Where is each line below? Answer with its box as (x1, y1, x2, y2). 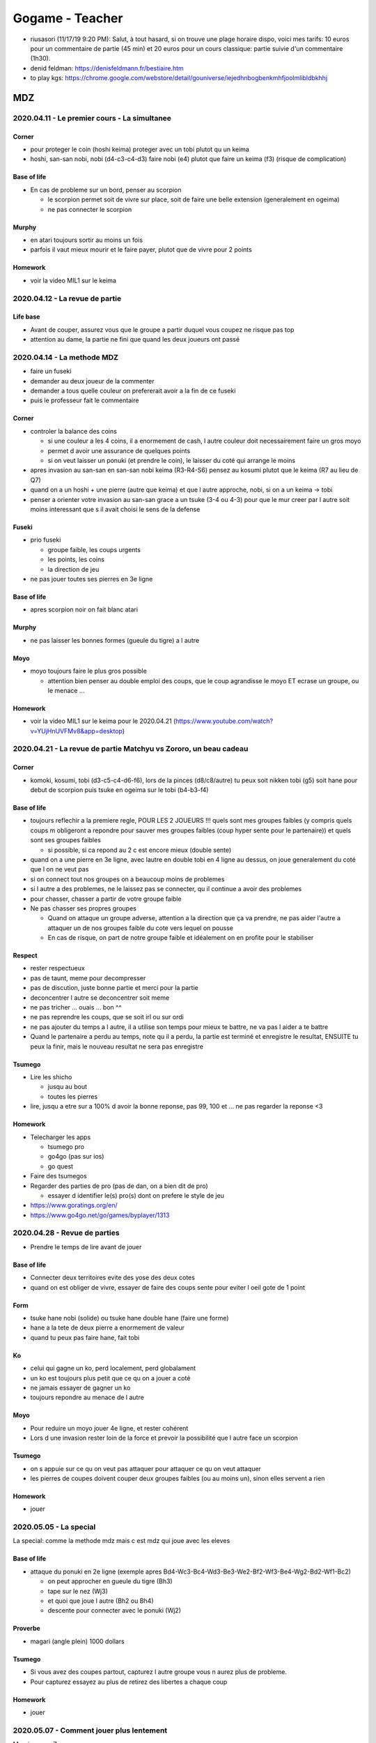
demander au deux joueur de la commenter (30, 376, 155, 385)
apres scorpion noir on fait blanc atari (30, 605, 139, 614)
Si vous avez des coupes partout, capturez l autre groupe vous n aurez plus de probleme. (30, 1668, 287, 1676)
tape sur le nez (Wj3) (47, 1587, 108, 1595)
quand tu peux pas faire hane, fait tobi (30, 1333, 140, 1341)
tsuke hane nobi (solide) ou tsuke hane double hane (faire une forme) (30, 1314, 229, 1322)
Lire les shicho (30, 1073, 72, 1081)
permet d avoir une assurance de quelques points (47, 446, 191, 455)
